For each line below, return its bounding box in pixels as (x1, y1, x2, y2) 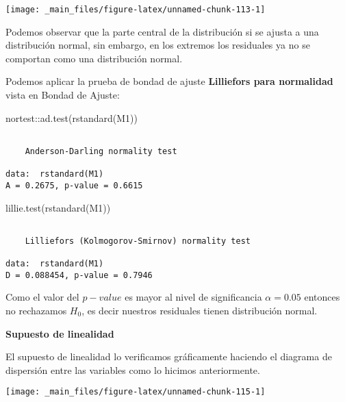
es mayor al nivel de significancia (125, 290, 262, 304)
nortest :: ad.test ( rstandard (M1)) (5, 110, 138, 125)
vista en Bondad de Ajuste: (5, 88, 120, 102)
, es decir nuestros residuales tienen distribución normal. (81, 303, 318, 317)
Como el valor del (5, 290, 79, 304)
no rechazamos (5, 303, 67, 317)
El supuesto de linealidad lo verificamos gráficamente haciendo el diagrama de (5, 349, 332, 364)
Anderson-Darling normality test (25, 146, 177, 156)
